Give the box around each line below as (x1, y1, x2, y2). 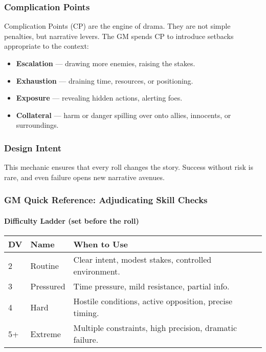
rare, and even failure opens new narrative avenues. (4, 171, 165, 182)
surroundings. (16, 120, 59, 130)
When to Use (73, 238, 128, 250)
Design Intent (4, 141, 62, 154)
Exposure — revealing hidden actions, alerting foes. (16, 92, 183, 103)
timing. (73, 307, 99, 319)
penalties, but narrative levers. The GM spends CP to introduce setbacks (4, 30, 234, 41)
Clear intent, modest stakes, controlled (73, 253, 212, 266)
